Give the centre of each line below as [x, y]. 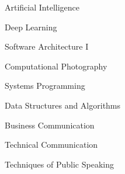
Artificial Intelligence [42, 7]
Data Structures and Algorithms [63, 105]
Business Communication [50, 125]
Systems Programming [45, 86]
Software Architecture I [47, 46]
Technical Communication [51, 145]
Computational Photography [56, 66]
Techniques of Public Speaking [59, 164]
